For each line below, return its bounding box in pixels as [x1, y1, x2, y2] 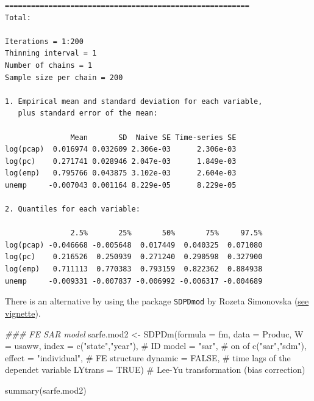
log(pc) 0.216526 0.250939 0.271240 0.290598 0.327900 [5, 252, 263, 262]
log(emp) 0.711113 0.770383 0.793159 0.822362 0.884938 [5, 265, 263, 274]
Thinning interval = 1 [5, 49, 97, 58]
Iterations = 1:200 [5, 37, 84, 46]
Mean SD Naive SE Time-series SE [70, 133, 237, 142]
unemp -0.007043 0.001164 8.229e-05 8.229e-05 [5, 180, 237, 189]
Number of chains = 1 [5, 61, 93, 70]
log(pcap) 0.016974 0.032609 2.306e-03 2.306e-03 [5, 145, 237, 154]
